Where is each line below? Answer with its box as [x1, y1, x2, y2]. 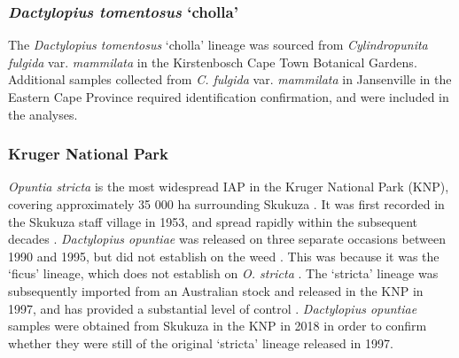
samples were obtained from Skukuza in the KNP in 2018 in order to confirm [8, 316, 427, 335]
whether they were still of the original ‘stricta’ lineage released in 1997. [8, 333, 393, 352]
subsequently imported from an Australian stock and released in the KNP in [8, 281, 424, 300]
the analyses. [8, 105, 78, 123]
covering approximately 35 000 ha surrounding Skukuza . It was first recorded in [8, 195, 445, 213]
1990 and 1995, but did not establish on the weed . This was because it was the [8, 246, 440, 265]
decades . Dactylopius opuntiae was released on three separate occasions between [8, 230, 446, 248]
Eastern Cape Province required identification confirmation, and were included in [8, 88, 449, 105]
